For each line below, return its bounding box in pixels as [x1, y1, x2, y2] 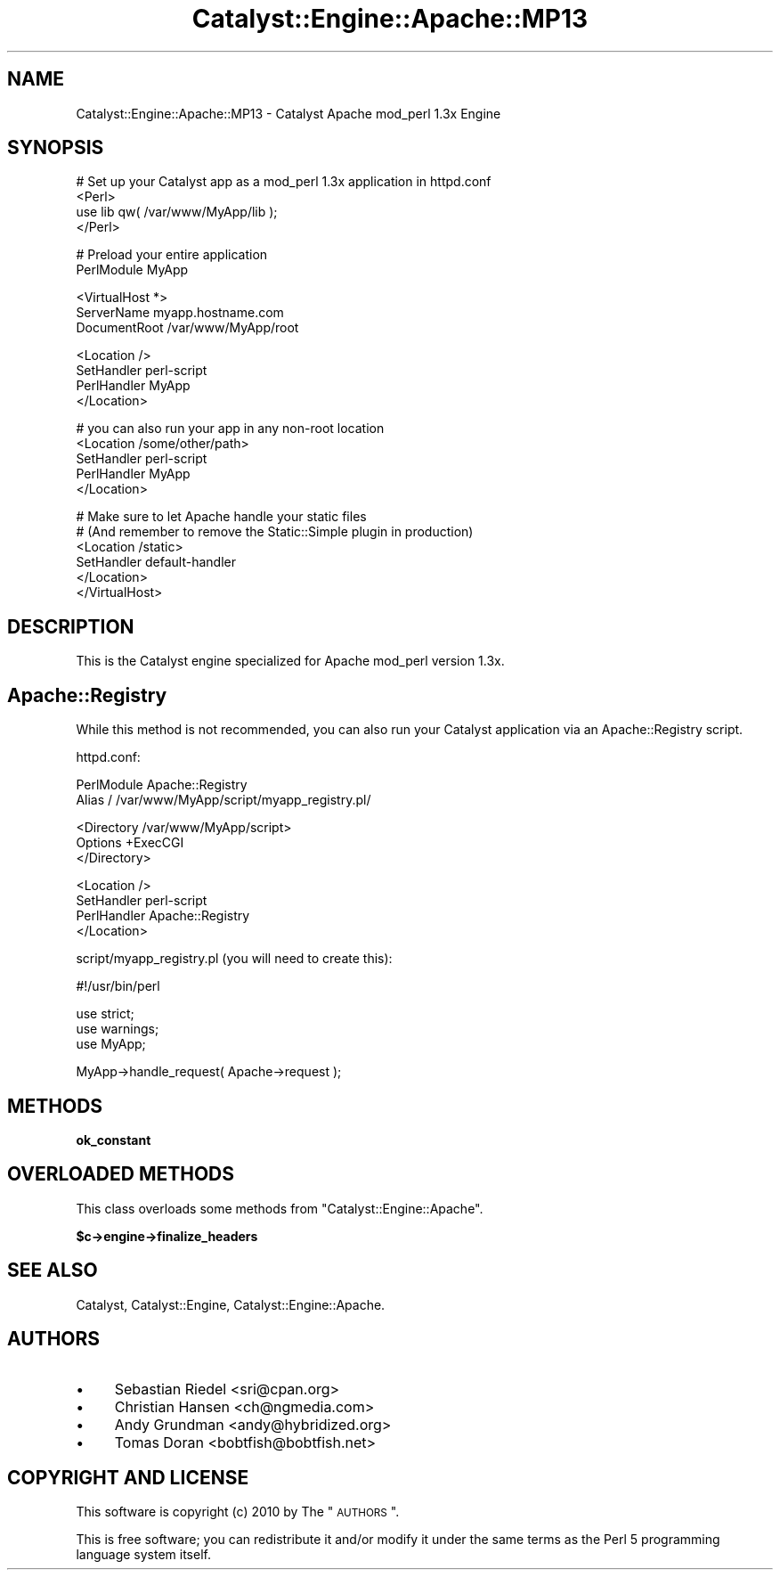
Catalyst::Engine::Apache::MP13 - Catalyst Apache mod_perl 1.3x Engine [76, 105, 501, 121]
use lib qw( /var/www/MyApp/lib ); [76, 204, 278, 220]
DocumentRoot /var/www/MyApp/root [76, 320, 299, 336]
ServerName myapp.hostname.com [76, 305, 284, 321]
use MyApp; [76, 1036, 146, 1052]
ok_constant [76, 1132, 151, 1148]
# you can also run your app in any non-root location [76, 421, 385, 437]
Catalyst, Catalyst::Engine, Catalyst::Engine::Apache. [76, 1296, 386, 1312]
